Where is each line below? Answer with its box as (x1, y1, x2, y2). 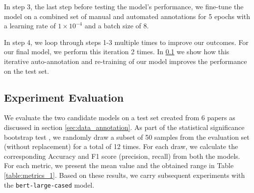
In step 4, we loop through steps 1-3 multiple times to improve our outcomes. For (4, 37, 249, 47)
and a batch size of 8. (84, 21, 149, 31)
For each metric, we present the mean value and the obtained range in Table (4, 160, 234, 171)
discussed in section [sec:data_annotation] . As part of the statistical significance (4, 122, 245, 132)
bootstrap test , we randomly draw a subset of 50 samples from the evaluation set (4, 131, 250, 142)
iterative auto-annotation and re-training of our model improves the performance (4, 56, 247, 66)
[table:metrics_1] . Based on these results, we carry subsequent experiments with (4, 170, 245, 180)
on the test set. (4, 65, 49, 76)
